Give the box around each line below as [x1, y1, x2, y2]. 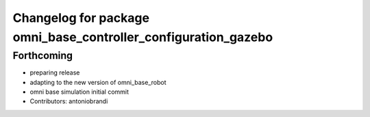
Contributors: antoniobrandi [29, 97, 108, 105]
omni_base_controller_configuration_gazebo [12, 29, 273, 44]
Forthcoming [12, 49, 73, 62]
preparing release [29, 68, 80, 77]
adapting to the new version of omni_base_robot [29, 78, 167, 86]
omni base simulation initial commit [29, 88, 129, 96]
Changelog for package [12, 10, 150, 25]
